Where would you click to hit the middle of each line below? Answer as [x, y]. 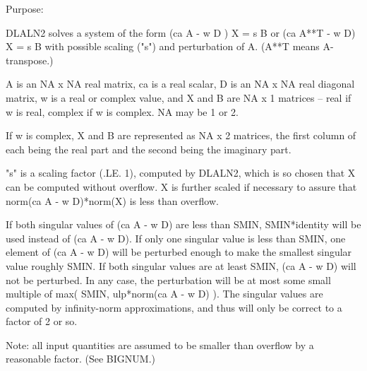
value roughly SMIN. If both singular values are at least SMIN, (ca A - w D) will [181, 265]
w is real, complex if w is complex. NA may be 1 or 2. [122, 111]
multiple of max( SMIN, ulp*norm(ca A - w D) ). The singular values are [164, 294]
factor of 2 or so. [42, 321]
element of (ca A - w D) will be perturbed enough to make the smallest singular [179, 252]
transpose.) [30, 60]
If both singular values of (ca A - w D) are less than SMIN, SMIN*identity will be [183, 224]
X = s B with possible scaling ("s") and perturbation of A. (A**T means [163, 46]
